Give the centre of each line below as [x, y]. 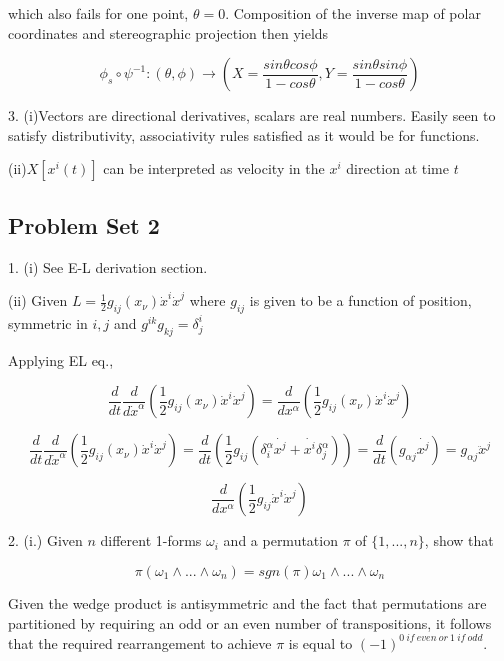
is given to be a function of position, [360, 300]
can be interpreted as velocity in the [214, 168]
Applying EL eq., [61, 359]
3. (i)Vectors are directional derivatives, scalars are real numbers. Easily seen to [252, 115]
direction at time [397, 168]
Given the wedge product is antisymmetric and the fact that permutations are [247, 602]
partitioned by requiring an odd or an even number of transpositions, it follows [250, 622]
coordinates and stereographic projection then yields [168, 32]
